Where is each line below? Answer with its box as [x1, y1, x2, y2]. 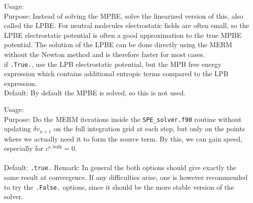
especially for [4, 143, 43, 153]
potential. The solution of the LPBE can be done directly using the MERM [4, 39, 232, 50]
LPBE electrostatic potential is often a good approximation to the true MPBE [4, 29, 242, 40]
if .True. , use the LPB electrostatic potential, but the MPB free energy [4, 58, 221, 69]
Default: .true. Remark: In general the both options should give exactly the [4, 162, 236, 173]
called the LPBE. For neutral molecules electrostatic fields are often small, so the [4, 20, 249, 30]
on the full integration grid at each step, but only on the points [53, 123, 245, 134]
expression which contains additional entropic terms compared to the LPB [4, 68, 228, 79]
